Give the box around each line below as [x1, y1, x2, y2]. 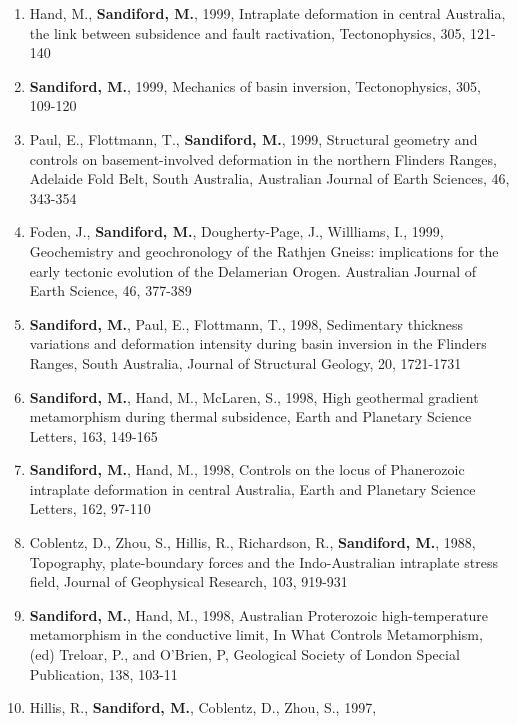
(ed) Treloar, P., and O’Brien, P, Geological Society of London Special [29, 644, 460, 665]
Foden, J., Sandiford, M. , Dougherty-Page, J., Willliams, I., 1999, [29, 221, 444, 242]
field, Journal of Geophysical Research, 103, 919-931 [29, 571, 348, 592]
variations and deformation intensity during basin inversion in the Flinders [29, 333, 487, 354]
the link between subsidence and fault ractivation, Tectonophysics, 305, [29, 22, 466, 43]
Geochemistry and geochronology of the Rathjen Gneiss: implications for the [29, 240, 499, 261]
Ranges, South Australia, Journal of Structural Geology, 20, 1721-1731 [29, 352, 462, 373]
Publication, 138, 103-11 [29, 663, 178, 684]
